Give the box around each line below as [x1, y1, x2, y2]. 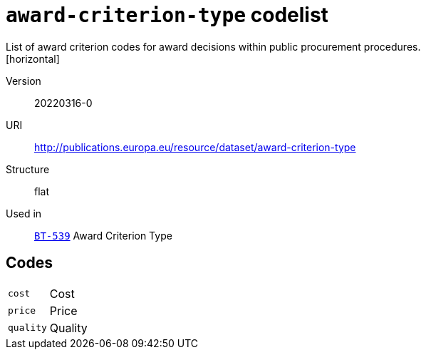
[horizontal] [6, 52, 60, 65]
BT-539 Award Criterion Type [34, 229, 172, 242]
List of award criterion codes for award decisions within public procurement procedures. [6, 40, 421, 53]
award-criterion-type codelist [6, 3, 328, 27]
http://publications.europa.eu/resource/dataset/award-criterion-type [34, 140, 356, 153]
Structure [6, 163, 50, 175]
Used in [6, 207, 42, 220]
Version [6, 74, 41, 87]
